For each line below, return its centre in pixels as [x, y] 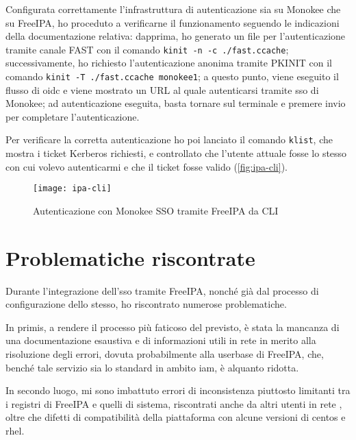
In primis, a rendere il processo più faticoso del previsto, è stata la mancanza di [173, 327]
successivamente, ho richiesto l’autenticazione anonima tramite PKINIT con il [169, 63]
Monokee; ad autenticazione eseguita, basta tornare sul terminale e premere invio [176, 103]
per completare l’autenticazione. [73, 116]
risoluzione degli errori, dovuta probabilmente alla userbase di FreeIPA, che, [165, 354]
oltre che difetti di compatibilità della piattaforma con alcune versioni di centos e [176, 417]
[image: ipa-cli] [72, 189]
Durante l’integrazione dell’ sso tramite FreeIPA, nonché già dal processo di [162, 290]
